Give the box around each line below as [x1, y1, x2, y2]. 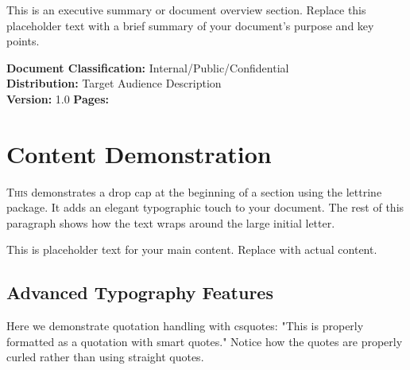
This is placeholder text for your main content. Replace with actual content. [6, 241, 377, 258]
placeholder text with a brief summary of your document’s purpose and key [6, 17, 374, 33]
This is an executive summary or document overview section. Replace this [6, 2, 366, 18]
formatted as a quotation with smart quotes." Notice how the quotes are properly [6, 333, 403, 349]
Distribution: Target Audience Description [6, 75, 222, 92]
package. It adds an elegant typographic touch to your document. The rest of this [6, 199, 404, 216]
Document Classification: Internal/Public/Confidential [6, 59, 289, 76]
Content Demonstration [6, 137, 272, 169]
